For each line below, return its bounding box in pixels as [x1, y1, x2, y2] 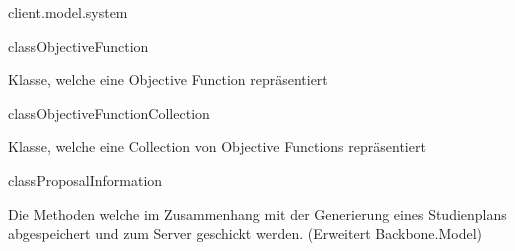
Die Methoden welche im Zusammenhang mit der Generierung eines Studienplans [8, 203, 507, 224]
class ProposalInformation [8, 169, 163, 190]
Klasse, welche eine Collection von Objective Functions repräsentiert [8, 136, 426, 157]
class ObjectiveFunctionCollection [8, 102, 210, 123]
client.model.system [8, 2, 128, 22]
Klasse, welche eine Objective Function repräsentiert [8, 69, 328, 90]
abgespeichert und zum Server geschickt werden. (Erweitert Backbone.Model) [8, 223, 483, 244]
